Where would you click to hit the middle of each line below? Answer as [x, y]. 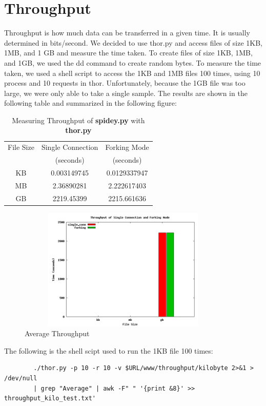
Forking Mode [127, 147]
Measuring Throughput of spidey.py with [78, 120]
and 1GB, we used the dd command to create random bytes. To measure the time [133, 62]
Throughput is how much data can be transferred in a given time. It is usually [127, 33]
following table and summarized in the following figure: [90, 103]
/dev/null [21, 378]
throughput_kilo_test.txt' [50, 399]
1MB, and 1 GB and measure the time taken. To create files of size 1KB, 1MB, [128, 53]
